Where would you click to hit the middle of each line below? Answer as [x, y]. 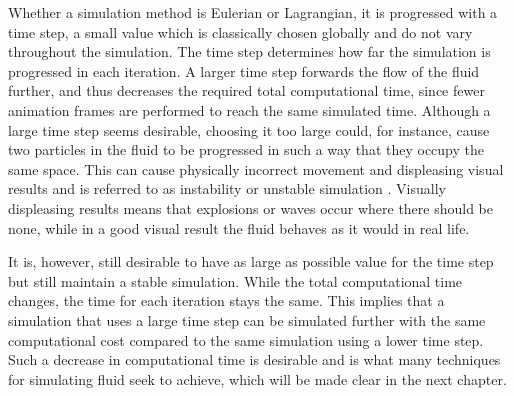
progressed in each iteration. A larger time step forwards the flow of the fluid [244, 70]
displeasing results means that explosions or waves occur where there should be [251, 207]
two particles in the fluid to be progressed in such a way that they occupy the [246, 149]
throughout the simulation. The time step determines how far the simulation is [249, 51]
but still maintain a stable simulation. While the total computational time [235, 280]
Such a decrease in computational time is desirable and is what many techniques [254, 359]
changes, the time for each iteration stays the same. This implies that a [226, 300]
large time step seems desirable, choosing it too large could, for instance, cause [249, 129]
